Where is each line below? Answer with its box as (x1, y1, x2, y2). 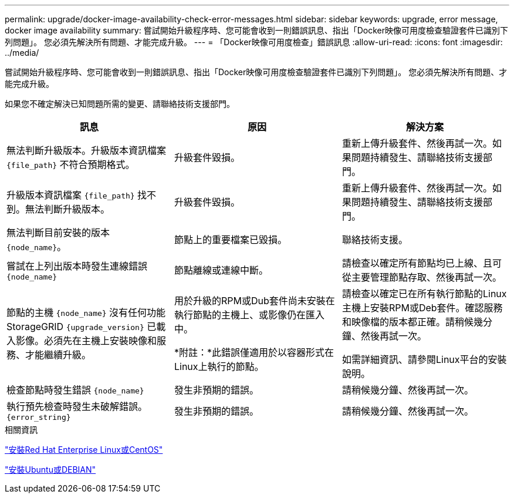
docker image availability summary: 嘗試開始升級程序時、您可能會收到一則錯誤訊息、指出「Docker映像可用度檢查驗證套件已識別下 (5, 25, 508, 35)
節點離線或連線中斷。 (174, 264, 268, 276)
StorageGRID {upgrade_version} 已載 (6, 321, 166, 332)
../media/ (5, 48, 39, 58)
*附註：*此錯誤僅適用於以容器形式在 (174, 346, 334, 358)
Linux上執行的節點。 (174, 361, 264, 372)
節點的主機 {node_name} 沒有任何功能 (6, 307, 166, 318)
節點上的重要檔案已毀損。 (174, 234, 287, 245)
